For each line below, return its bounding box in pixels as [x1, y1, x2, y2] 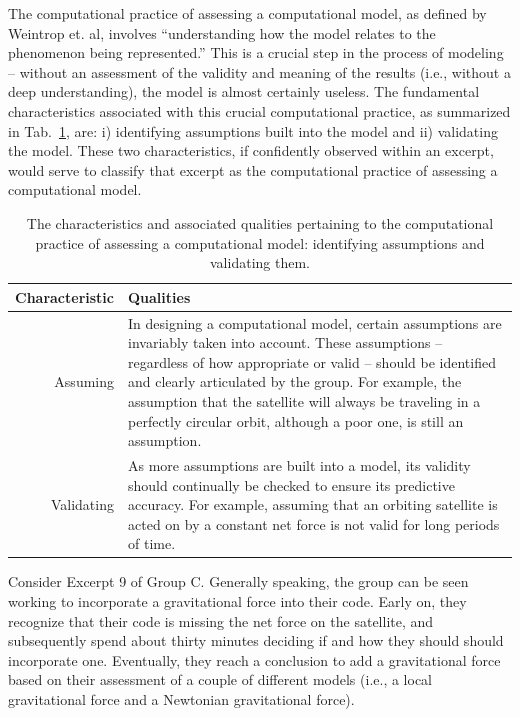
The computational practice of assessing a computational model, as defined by [8, 3, 487, 23]
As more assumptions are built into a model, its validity [128, 454, 471, 475]
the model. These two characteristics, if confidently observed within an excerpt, [8, 140, 494, 161]
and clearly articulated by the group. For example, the [128, 371, 462, 392]
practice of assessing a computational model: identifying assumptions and [35, 232, 485, 253]
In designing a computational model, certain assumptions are [128, 312, 502, 333]
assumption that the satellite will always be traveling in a [128, 390, 481, 411]
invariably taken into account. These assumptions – [128, 332, 443, 353]
